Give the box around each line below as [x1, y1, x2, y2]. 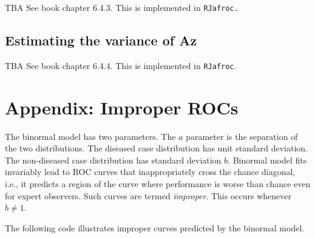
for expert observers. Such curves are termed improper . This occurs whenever [5, 189, 292, 202]
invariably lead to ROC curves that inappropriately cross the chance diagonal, [5, 165, 296, 178]
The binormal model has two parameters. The [5, 130, 176, 142]
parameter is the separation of [186, 130, 298, 142]
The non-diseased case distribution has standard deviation [5, 153, 222, 166]
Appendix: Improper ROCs [5, 94, 239, 119]
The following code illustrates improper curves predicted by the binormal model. [5, 221, 305, 234]
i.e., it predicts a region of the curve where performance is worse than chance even [5, 177, 311, 190]
